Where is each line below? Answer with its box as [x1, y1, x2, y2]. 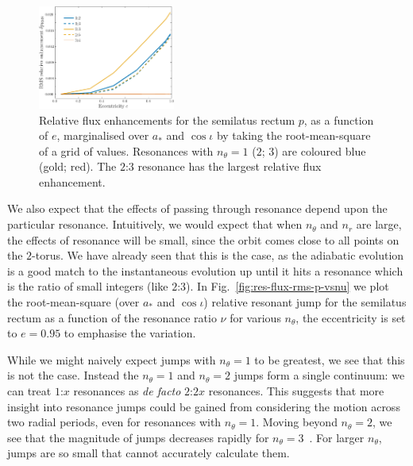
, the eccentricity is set [295, 309, 406, 325]
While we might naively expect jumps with [7, 351, 216, 368]
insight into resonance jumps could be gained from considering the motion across [7, 398, 400, 414]
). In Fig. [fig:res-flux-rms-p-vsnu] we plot [186, 278, 389, 295]
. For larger [309, 429, 365, 445]
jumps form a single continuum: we [234, 367, 405, 383]
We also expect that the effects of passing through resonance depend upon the [7, 200, 388, 217]
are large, [356, 216, 402, 233]
